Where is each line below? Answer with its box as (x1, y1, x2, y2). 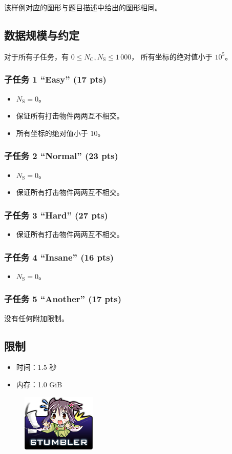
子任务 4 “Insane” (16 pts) (4, 250, 114, 263)
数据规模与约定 (4, 27, 79, 43)
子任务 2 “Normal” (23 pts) (4, 149, 118, 162)
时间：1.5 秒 (16, 362, 57, 372)
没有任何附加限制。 (4, 312, 69, 323)
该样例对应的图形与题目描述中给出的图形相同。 (4, 2, 162, 12)
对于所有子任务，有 (4, 51, 69, 62)
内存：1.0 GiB (16, 379, 62, 390)
